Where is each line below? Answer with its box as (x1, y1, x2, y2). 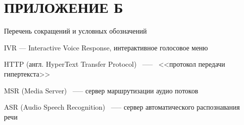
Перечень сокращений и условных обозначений (4, 26, 147, 36)
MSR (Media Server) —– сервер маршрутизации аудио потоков (4, 85, 198, 95)
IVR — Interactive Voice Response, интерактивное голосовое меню (4, 42, 208, 52)
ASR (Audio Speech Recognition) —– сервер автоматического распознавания (4, 102, 240, 112)
